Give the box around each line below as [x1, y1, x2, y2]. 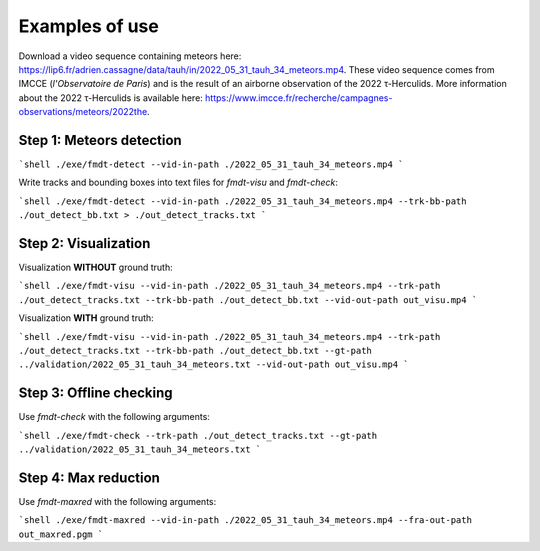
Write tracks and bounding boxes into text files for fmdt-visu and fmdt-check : [18, 176, 339, 189]
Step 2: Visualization [18, 235, 151, 252]
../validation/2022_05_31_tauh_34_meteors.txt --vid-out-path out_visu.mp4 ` [18, 359, 409, 370]
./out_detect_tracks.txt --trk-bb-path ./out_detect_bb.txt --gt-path [18, 345, 372, 357]
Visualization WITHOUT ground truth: [18, 261, 174, 274]
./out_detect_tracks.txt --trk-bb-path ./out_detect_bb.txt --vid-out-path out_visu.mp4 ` [18, 294, 478, 305]
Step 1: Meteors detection [18, 131, 182, 149]
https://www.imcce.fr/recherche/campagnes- [205, 91, 393, 104]
